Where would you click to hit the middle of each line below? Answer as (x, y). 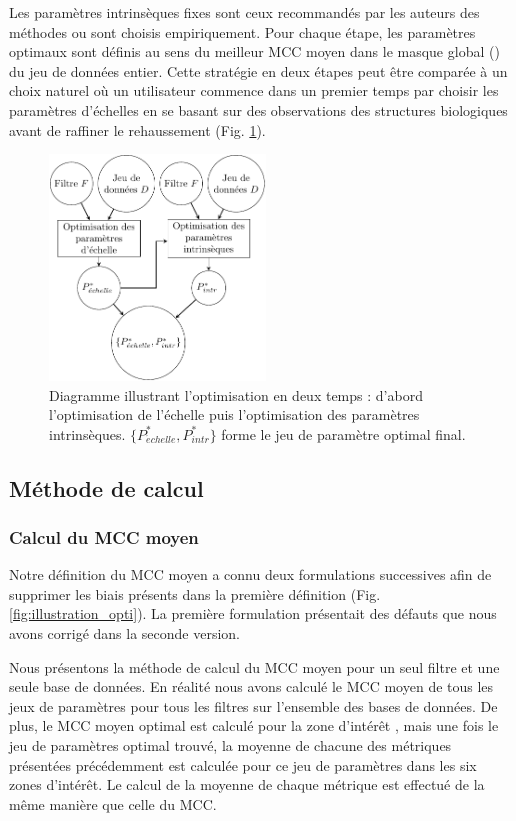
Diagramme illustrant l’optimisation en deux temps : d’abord (236, 394)
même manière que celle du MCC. (113, 803)
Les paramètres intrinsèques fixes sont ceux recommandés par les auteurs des (244, 12)
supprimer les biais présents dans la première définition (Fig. (195, 593)
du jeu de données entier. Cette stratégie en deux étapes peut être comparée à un (258, 70)
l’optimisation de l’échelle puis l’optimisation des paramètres (234, 414)
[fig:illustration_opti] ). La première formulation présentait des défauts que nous (253, 613)
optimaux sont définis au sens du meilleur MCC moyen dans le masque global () (254, 51)
